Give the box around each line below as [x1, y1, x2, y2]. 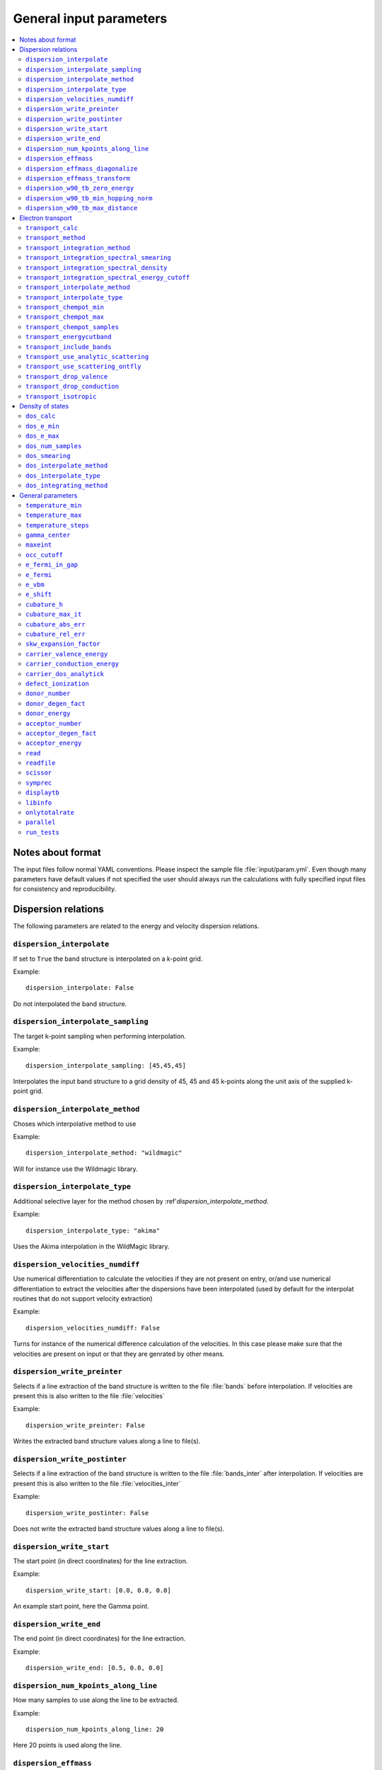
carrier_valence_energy [25, 650, 108, 658]
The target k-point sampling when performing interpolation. [13, 1032, 187, 1040]
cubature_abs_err [25, 620, 86, 628]
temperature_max [25, 511, 82, 520]
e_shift [25, 590, 52, 598]
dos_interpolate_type [25, 472, 100, 479]
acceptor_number [25, 719, 82, 727]
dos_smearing [25, 452, 71, 459]
